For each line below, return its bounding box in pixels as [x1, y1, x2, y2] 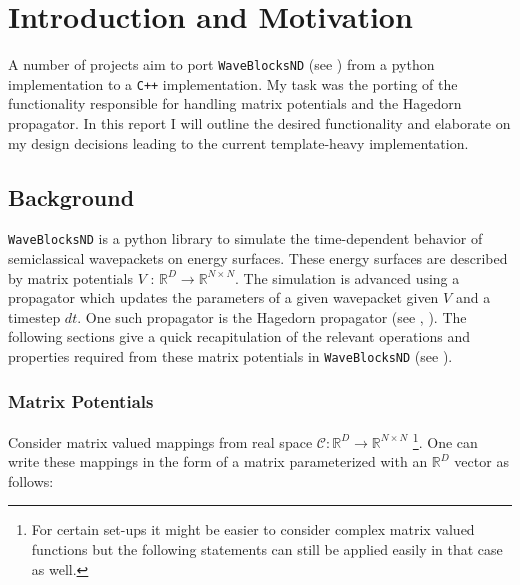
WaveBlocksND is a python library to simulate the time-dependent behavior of [8, 228, 483, 249]
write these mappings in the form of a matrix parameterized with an [8, 451, 428, 472]
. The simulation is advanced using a [235, 267, 460, 288]
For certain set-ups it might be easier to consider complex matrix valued [31, 519, 475, 540]
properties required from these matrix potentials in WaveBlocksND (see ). [8, 346, 453, 367]
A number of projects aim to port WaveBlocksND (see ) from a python [8, 54, 435, 75]
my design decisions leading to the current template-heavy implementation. [8, 132, 469, 153]
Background [8, 181, 135, 212]
